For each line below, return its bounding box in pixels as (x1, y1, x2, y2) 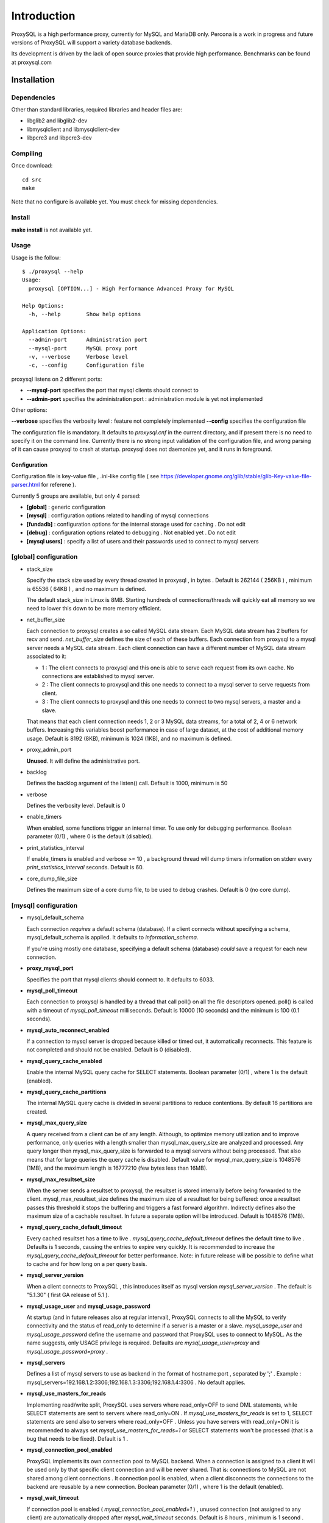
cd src (22, 176, 42, 183)
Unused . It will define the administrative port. (26, 757, 140, 765)
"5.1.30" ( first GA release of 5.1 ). (26, 1292, 110, 1299)
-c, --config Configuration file (28, 362, 144, 369)
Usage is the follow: (11, 253, 61, 261)
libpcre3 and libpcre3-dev (26, 134, 92, 141)
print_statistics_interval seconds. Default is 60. (26, 864, 144, 871)
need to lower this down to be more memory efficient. (26, 605, 161, 612)
